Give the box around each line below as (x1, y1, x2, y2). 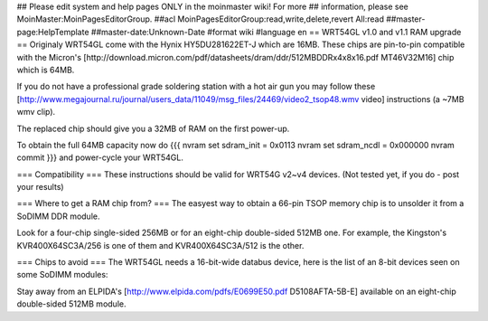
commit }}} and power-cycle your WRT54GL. (16, 152, 184, 163)
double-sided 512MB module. (16, 298, 127, 309)
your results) (16, 182, 64, 193)
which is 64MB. (16, 64, 75, 75)
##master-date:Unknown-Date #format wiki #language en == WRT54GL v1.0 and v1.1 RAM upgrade (90, 26, 462, 37)
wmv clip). (16, 107, 56, 118)
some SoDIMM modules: (16, 269, 108, 280)
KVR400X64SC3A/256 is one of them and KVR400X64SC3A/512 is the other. (16, 240, 305, 250)
